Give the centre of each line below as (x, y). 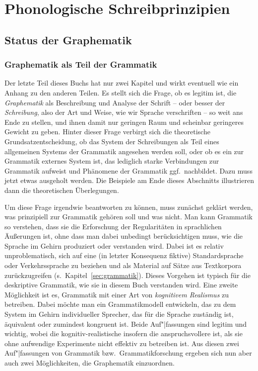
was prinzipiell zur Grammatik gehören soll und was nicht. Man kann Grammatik (129, 217)
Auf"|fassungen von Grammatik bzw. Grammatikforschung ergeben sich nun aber (128, 353)
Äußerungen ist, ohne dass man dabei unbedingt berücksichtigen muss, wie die (124, 236)
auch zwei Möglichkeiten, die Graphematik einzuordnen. (90, 363)
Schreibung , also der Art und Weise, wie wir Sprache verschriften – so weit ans (124, 112)
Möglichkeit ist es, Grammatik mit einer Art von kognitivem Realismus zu (117, 294)
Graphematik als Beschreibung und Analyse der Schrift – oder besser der (115, 102)
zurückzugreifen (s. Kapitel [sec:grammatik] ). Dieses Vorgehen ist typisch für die (128, 275)
